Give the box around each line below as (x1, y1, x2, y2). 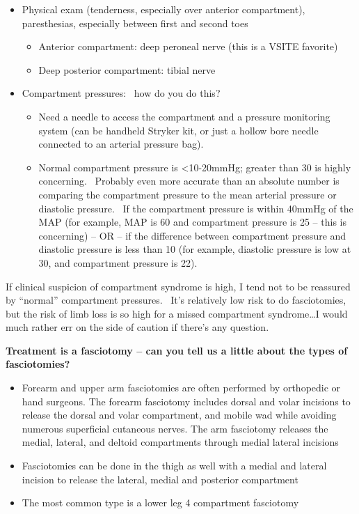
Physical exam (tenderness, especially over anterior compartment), (22, 2, 305, 16)
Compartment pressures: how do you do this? (22, 86, 221, 100)
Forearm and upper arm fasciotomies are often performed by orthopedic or (22, 380, 341, 395)
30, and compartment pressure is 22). (38, 255, 198, 270)
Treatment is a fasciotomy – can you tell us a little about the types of (6, 343, 348, 357)
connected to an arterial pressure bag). (38, 137, 204, 151)
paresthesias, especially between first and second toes (22, 15, 248, 30)
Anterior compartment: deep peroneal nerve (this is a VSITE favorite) (38, 39, 338, 54)
